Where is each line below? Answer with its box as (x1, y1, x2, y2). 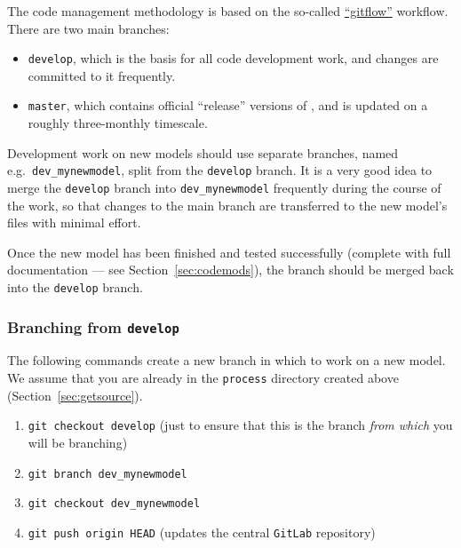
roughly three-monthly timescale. (28, 114, 208, 132)
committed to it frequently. (28, 66, 176, 84)
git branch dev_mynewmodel (28, 467, 187, 480)
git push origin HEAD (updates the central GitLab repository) (28, 522, 376, 541)
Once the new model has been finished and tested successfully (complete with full (7, 242, 451, 261)
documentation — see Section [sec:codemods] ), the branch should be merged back (7, 260, 454, 279)
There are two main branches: (7, 19, 170, 37)
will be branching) (28, 433, 128, 451)
